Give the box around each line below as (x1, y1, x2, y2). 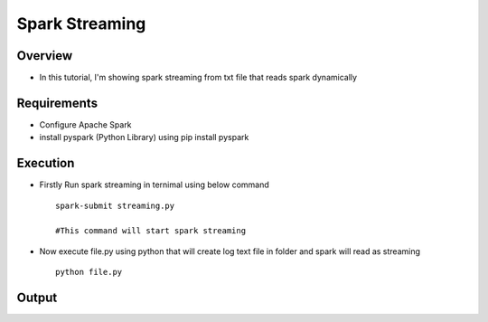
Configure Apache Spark (39, 118, 132, 130)
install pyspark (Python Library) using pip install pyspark (39, 132, 249, 143)
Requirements (16, 95, 99, 110)
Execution (16, 156, 75, 171)
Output (16, 290, 58, 306)
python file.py (55, 267, 123, 278)
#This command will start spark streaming (55, 226, 247, 236)
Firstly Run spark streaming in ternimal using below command (39, 179, 270, 190)
